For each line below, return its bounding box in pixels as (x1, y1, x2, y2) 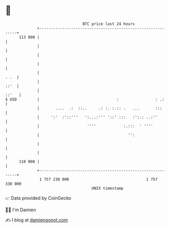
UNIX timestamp (91, 185, 124, 191)
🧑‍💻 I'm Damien (5, 207, 37, 213)
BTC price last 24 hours (82, 21, 136, 26)
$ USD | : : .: (5, 96, 165, 102)
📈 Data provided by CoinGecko (5, 195, 72, 201)
